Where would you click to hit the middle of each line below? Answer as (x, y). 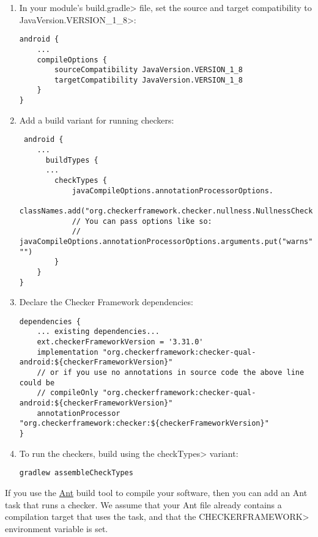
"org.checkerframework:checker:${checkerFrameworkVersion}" (144, 424)
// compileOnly (68, 393)
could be (37, 383)
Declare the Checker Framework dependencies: (106, 302)
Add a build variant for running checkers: (97, 120)
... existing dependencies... (98, 332)
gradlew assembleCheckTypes (76, 473)
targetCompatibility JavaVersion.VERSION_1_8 (149, 80)
